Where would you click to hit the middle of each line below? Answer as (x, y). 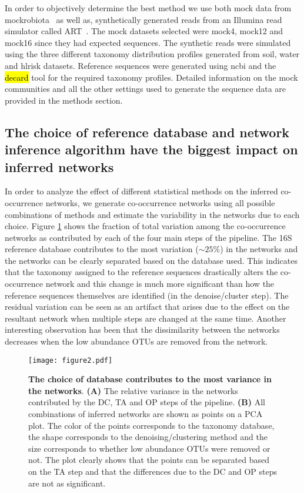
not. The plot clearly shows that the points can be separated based (149, 460)
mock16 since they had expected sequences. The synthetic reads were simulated (148, 42)
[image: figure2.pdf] (71, 360)
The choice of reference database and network (147, 132)
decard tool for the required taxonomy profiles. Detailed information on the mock (151, 77)
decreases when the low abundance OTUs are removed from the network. (136, 341)
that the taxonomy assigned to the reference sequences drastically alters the (141, 272)
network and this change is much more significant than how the (160, 284)
